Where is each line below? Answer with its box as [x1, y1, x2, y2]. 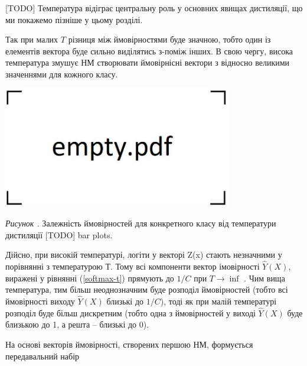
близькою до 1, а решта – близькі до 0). [5, 318, 149, 331]
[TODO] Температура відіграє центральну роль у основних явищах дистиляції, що [5, 2, 303, 14]
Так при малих [5, 33, 58, 46]
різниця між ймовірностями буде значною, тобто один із [68, 33, 271, 46]
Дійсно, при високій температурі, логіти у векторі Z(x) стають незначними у [5, 248, 282, 261]
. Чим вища [244, 271, 285, 284]
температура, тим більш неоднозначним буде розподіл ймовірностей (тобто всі [5, 283, 288, 296]
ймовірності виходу [5, 294, 75, 307]
